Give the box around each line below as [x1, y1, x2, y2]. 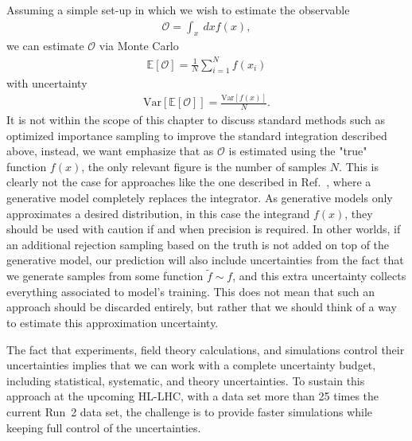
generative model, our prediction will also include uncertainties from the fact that [6, 252, 404, 268]
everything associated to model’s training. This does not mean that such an [6, 283, 375, 299]
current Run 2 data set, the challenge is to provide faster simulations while [6, 404, 372, 420]
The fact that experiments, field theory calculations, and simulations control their [6, 341, 405, 357]
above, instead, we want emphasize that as [6, 142, 214, 159]
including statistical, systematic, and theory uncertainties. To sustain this [6, 372, 365, 388]
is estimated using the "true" [228, 142, 367, 159]
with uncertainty [6, 75, 87, 92]
